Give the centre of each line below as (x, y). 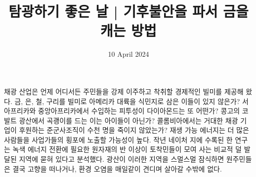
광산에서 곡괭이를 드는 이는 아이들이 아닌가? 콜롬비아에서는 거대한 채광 (128, 120)
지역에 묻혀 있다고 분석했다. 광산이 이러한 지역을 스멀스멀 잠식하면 (122, 159)
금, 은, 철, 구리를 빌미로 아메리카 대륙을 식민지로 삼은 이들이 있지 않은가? (127, 101)
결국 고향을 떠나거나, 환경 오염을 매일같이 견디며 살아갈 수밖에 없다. (117, 168)
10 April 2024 (128, 54)
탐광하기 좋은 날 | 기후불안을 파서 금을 (128, 11)
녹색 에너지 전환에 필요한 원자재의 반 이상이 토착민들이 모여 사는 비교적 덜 (127, 149)
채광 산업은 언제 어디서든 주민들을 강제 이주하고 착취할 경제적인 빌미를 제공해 (124, 91)
